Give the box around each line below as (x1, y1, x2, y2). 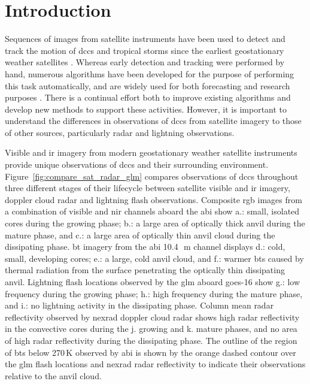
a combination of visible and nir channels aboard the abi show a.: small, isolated (5, 205, 300, 217)
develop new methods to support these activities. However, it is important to (5, 102, 287, 115)
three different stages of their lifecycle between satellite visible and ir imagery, (5, 182, 290, 194)
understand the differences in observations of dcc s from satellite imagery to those (5, 114, 302, 127)
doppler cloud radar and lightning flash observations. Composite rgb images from (5, 193, 302, 205)
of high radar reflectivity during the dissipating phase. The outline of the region (5, 334, 297, 346)
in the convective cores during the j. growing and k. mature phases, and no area (5, 322, 297, 335)
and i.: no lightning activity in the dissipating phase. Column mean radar (5, 299, 274, 312)
